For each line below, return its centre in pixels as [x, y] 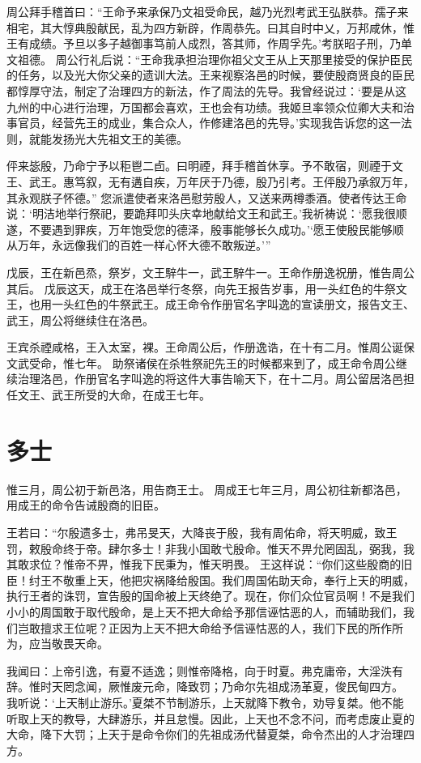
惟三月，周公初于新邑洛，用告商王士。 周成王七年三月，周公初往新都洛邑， [207, 489]
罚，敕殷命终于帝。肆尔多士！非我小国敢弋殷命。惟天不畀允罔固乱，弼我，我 [210, 548]
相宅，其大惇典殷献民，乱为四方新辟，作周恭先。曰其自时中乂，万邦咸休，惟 [210, 27]
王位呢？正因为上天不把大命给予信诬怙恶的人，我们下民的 [216, 627]
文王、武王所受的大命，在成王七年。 [114, 395]
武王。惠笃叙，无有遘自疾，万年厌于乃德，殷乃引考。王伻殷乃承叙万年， [221, 181]
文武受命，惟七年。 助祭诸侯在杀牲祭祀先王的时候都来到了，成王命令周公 [201, 362]
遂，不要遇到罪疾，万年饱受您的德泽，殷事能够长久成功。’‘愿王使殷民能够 [200, 229]
